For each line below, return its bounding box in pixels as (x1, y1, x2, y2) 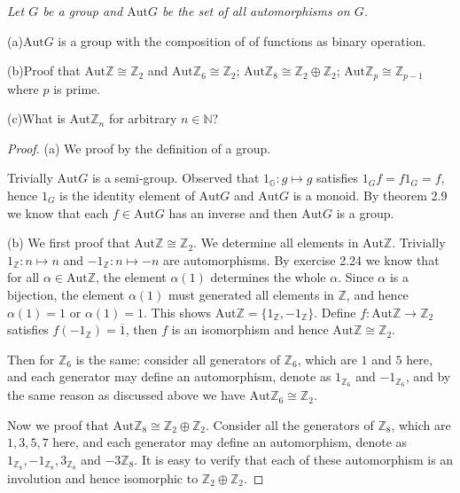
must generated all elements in (168, 285, 334, 303)
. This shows (144, 302, 212, 321)
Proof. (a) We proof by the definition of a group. (7, 138, 271, 157)
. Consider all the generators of (206, 415, 374, 434)
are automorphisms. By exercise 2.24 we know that (162, 250, 440, 269)
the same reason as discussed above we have (7, 386, 246, 404)
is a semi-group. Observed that (91, 168, 260, 187)
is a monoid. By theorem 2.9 (292, 186, 448, 205)
